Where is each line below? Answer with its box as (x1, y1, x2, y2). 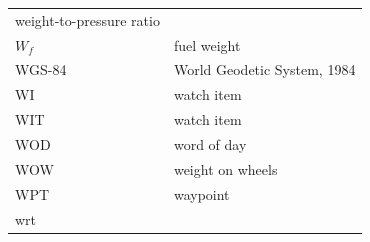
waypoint (173, 183, 230, 204)
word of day (173, 133, 247, 154)
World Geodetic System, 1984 (173, 59, 356, 80)
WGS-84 (15, 59, 67, 80)
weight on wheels (173, 158, 278, 179)
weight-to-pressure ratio (15, 9, 160, 30)
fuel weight (173, 34, 241, 55)
